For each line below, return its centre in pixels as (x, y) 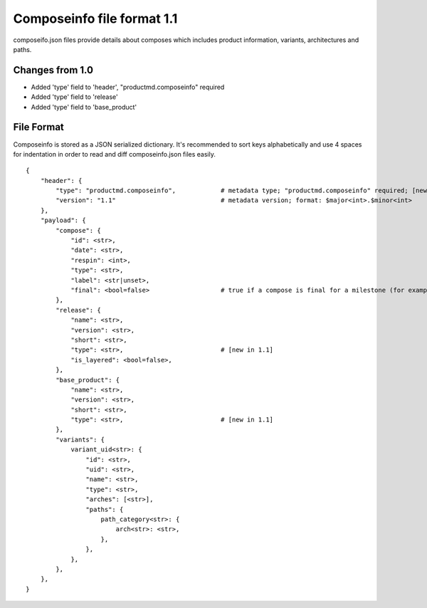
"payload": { (63, 220)
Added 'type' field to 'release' (74, 97)
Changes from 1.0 (53, 70)
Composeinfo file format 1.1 (95, 19)
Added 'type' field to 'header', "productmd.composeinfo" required (128, 87)
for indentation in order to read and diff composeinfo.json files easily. (115, 154)
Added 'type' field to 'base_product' (84, 107)
